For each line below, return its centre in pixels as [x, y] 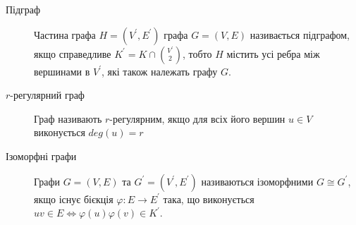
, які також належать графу [160, 71]
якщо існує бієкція [74, 199]
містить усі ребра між [273, 53]
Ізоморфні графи [41, 156]
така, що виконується [209, 199]
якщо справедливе [73, 53]
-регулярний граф [47, 95]
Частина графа [65, 34]
